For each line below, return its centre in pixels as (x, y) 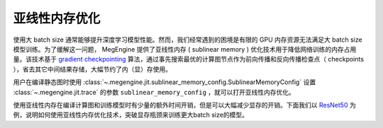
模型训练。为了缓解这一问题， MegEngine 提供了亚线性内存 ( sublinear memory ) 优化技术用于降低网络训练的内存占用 (185, 49)
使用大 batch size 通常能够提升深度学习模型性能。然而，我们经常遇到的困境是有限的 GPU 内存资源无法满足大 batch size (188, 40)
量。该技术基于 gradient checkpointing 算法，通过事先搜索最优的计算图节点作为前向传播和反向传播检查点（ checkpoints (189, 59)
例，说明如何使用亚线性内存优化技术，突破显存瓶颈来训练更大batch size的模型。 (131, 115)
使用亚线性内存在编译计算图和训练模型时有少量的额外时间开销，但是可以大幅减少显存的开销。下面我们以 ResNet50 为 (184, 105)
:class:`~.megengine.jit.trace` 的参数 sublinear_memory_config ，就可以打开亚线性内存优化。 (154, 92)
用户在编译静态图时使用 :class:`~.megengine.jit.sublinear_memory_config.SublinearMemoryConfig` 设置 (165, 82)
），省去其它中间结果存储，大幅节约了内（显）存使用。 (92, 69)
